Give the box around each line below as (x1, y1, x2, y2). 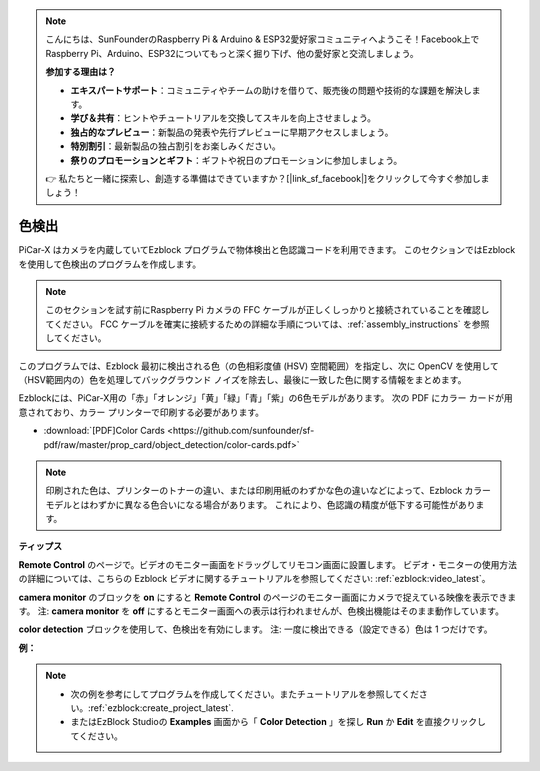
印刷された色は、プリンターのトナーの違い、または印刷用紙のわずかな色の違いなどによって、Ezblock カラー (45, 485, 492, 497)
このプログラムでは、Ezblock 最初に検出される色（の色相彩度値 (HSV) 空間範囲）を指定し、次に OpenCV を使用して (18, 360, 499, 372)
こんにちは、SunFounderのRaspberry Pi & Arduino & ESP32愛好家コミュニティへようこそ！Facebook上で (45, 33, 480, 45)
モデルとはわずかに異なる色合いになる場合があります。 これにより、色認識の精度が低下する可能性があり (45, 498, 476, 510)
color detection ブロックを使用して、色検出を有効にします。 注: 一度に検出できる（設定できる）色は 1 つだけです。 (18, 623, 494, 635)
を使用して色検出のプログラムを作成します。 (18, 258, 202, 270)
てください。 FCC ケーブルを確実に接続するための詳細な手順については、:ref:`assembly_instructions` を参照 (45, 318, 490, 330)
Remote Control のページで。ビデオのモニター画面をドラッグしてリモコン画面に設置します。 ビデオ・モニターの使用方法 (18, 558, 518, 570)
